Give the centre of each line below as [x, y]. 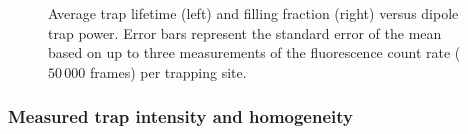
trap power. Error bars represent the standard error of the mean [245, 32]
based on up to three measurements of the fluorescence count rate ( [254, 52]
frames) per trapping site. [168, 71]
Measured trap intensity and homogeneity [181, 116]
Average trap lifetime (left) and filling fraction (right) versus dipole [253, 13]
